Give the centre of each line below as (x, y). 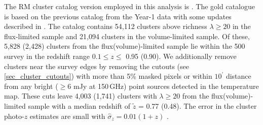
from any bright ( (31, 86)
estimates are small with (67, 116)
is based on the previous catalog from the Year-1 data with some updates (118, 16)
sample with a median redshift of (79, 105)
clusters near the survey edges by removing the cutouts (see (97, 66)
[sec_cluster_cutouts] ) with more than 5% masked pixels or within (108, 76)
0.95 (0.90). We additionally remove (181, 56)
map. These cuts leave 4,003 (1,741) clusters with (81, 96)
